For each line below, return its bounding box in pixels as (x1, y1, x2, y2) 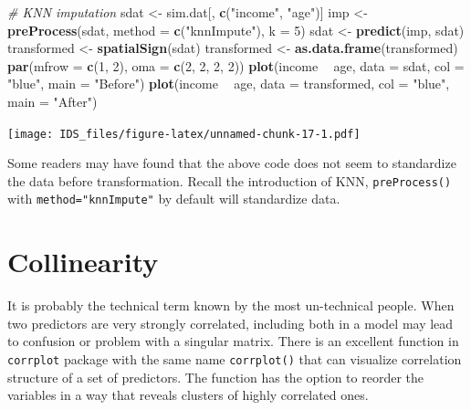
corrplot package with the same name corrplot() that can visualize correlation (7, 350, 462, 369)
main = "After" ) (7, 91, 98, 110)
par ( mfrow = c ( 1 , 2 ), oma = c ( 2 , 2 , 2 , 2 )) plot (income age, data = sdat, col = (7, 56, 465, 75)
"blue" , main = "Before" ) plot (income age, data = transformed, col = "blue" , (7, 74, 450, 93)
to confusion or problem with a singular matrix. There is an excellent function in (7, 331, 459, 351)
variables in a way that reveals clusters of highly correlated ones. (7, 385, 369, 405)
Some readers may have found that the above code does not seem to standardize (7, 153, 456, 173)
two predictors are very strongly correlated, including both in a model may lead (7, 313, 454, 332)
